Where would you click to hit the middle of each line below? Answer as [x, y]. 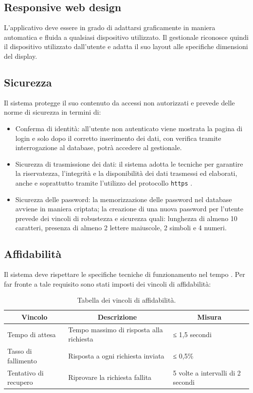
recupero [20, 382]
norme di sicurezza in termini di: [53, 112]
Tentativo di [26, 372]
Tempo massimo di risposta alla [116, 329]
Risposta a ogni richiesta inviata [116, 356]
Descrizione [117, 316]
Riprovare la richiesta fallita [110, 377]
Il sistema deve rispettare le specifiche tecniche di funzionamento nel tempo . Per [125, 274]
